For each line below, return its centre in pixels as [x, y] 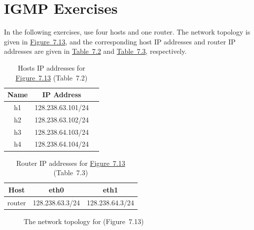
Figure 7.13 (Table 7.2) [52, 77]
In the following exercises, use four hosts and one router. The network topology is [127, 32]
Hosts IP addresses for [52, 67]
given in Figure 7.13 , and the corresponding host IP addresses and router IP [120, 41]
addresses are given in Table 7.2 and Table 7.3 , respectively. [95, 51]
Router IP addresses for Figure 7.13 [71, 163]
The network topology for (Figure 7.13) [84, 221]
